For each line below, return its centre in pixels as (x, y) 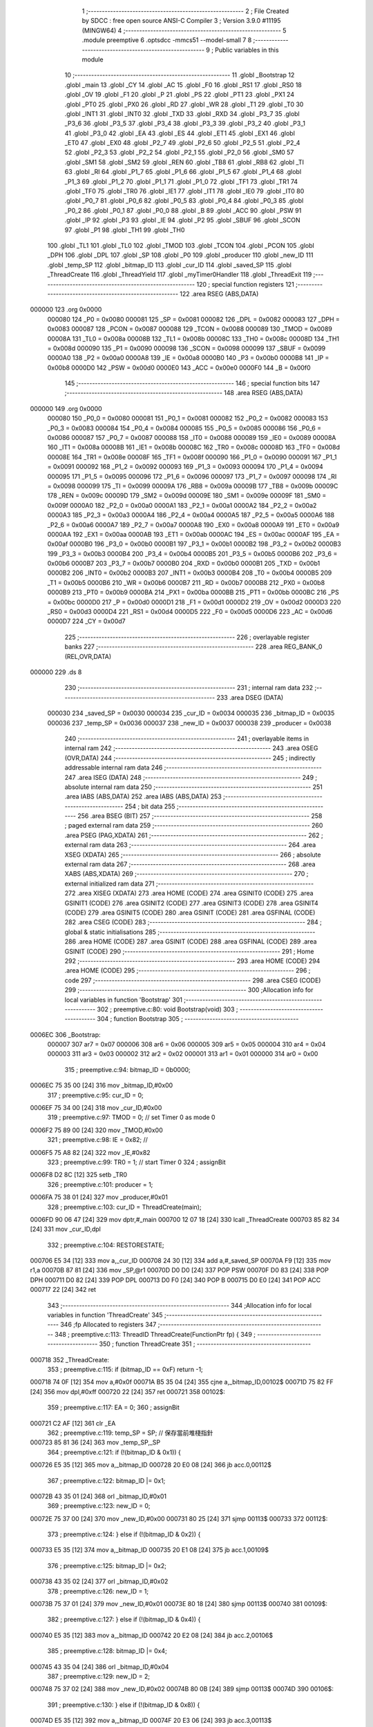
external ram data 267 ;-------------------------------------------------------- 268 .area (190, 864)
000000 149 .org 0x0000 (66, 408)
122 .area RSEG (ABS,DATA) (219, 294)
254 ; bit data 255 (150, 806)
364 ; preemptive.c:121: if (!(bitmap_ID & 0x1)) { (114, 1452)
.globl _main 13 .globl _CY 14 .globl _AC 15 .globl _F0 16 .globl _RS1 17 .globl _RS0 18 (183, 85)
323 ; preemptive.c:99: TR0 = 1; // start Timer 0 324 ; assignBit (136, 1162)
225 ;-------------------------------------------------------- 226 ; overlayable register (187, 637)
